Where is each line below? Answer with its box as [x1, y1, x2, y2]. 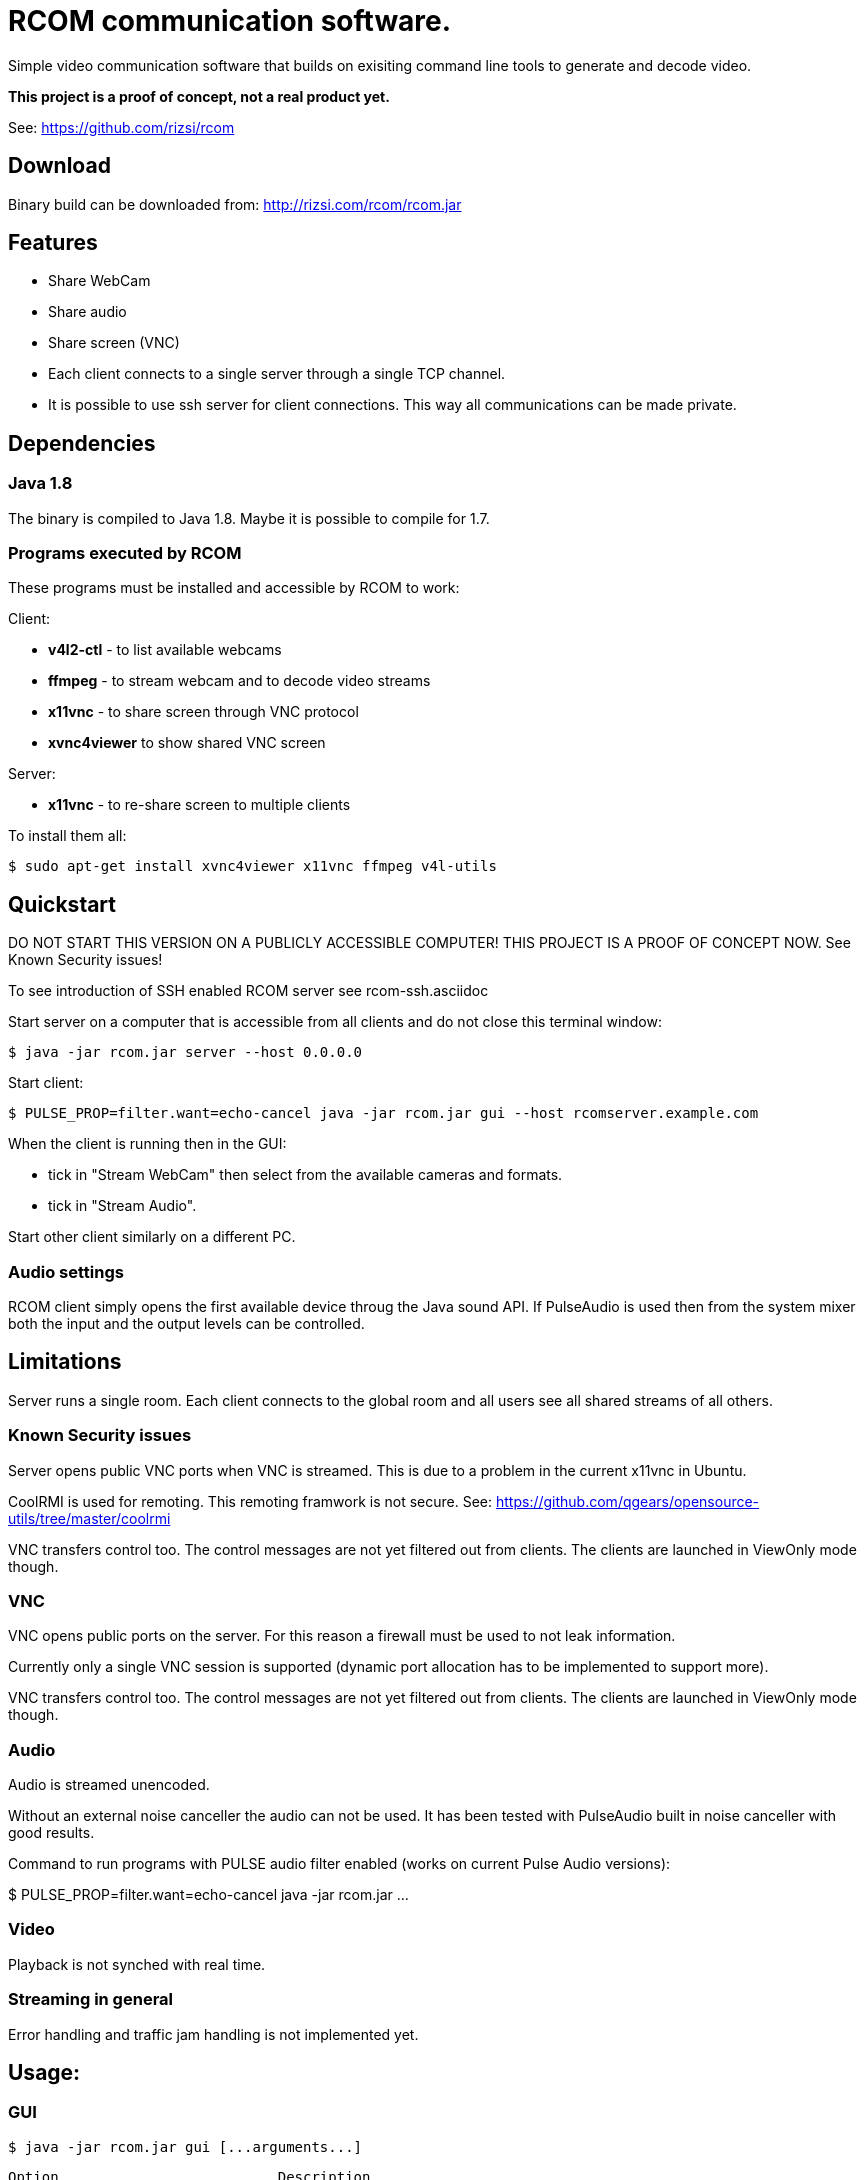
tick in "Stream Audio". [48, 1197, 197, 1215]
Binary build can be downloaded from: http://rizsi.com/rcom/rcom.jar [8, 195, 462, 213]
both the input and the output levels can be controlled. [8, 1315, 365, 1332]
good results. [8, 1824, 95, 1842]
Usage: [8, 2060, 81, 2086]
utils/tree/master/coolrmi [8, 1509, 171, 1527]
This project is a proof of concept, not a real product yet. [8, 87, 390, 105]
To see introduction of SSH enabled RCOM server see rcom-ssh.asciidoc [8, 982, 489, 1000]
